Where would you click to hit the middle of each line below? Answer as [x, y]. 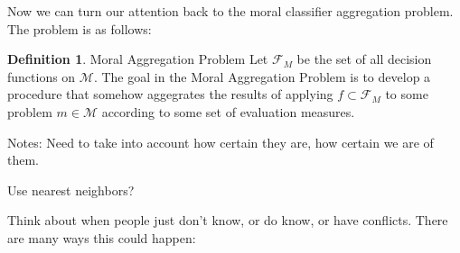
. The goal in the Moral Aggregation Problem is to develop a [262, 76]
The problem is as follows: [80, 28]
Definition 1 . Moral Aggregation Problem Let [138, 59]
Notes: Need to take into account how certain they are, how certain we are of [221, 142]
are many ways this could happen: [102, 237]
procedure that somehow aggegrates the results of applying [170, 94]
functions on [42, 76]
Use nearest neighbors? [71, 190]
